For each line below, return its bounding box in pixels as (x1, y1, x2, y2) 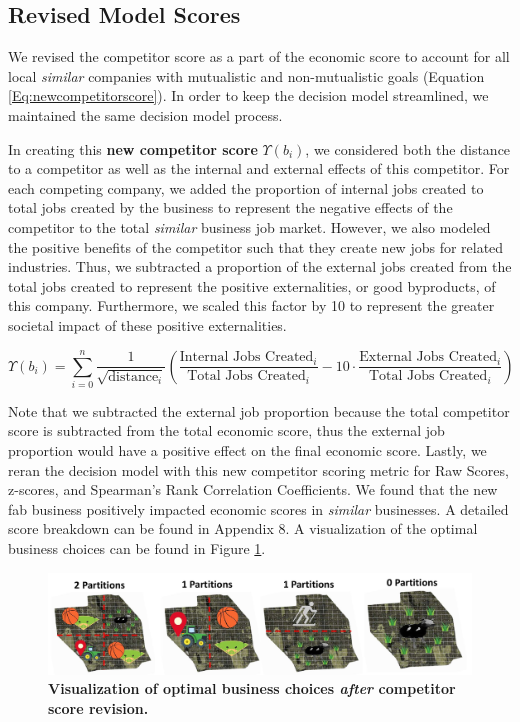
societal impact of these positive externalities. (8, 314, 287, 335)
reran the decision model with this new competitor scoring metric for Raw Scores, (8, 459, 509, 480)
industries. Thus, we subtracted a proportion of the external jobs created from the (8, 256, 512, 277)
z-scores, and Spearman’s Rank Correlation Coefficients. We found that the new (8, 479, 498, 500)
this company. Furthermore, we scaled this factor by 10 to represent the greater (8, 295, 495, 316)
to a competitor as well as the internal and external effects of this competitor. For (8, 158, 510, 179)
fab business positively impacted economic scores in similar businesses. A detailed (8, 498, 509, 519)
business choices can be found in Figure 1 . (8, 538, 266, 558)
